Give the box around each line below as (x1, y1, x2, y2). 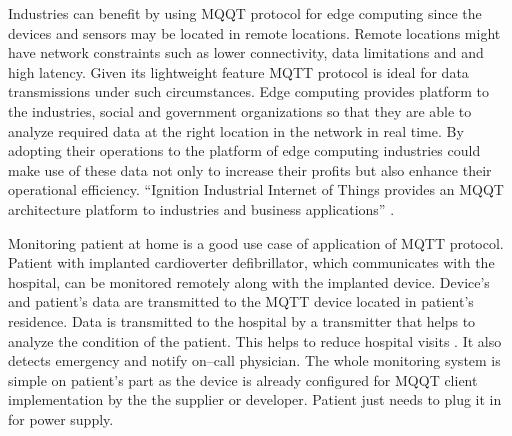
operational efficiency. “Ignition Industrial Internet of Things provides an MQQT (8, 179, 504, 200)
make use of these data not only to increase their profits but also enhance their (8, 159, 492, 180)
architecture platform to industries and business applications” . (8, 198, 395, 219)
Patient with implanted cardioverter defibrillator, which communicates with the (8, 252, 495, 273)
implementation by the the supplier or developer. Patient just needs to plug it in (8, 389, 502, 410)
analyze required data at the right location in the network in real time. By (8, 120, 464, 141)
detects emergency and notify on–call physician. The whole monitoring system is (8, 350, 501, 371)
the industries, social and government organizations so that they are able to (8, 100, 472, 121)
